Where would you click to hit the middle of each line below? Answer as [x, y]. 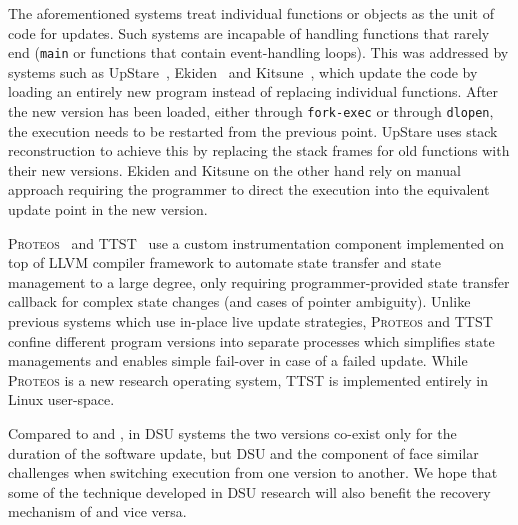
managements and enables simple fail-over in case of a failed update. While [238, 360]
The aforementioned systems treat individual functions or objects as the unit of [251, 13]
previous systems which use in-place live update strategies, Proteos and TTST [250, 321]
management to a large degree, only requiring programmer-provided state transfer [259, 281]
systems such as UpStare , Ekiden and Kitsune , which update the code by [243, 71]
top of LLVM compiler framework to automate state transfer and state [224, 262]
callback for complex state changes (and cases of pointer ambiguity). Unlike [239, 301]
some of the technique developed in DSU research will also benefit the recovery [249, 491]
